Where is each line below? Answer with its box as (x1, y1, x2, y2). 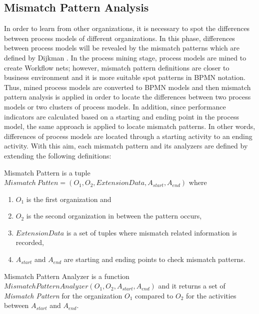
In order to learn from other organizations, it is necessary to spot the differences (4, 23, 250, 33)
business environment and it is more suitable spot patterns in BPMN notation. (4, 72, 245, 82)
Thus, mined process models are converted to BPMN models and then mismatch (4, 81, 251, 92)
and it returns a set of (158, 280, 225, 291)
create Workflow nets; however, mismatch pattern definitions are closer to (4, 62, 229, 72)
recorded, (15, 237, 44, 247)
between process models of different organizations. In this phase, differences (4, 32, 235, 43)
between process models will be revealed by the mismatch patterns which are (4, 42, 240, 53)
